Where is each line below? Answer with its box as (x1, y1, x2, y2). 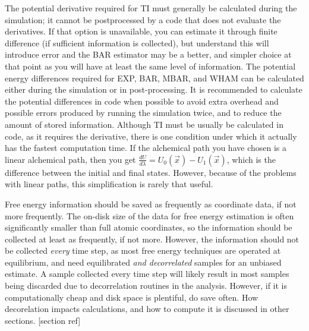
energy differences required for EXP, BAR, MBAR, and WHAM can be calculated (5, 71, 304, 84)
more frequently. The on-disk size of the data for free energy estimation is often (5, 209, 294, 222)
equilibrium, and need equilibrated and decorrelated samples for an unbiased (5, 256, 282, 268)
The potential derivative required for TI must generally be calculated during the (5, 2, 297, 14)
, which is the (226, 153, 276, 165)
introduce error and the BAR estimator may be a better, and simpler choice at (5, 48, 292, 61)
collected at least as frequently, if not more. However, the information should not (5, 232, 299, 245)
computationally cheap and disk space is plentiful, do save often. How (5, 291, 258, 303)
